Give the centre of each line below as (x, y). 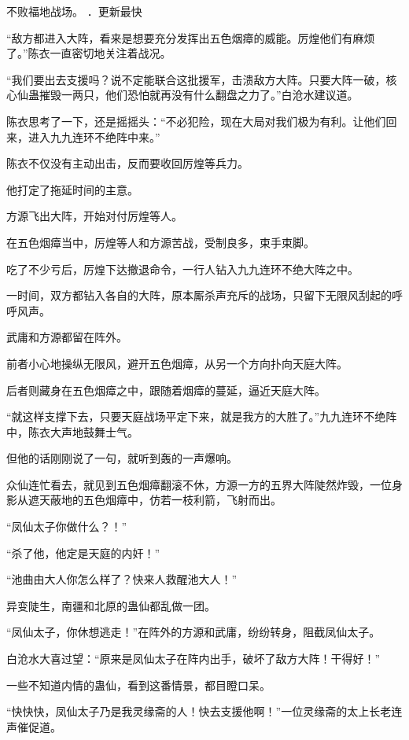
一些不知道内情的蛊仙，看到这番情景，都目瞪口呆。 (138, 685)
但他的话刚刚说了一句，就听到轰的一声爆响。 (122, 458)
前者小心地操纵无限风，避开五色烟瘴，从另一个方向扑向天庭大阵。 (177, 363)
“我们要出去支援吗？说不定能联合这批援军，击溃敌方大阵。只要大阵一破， (196, 79)
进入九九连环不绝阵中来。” (94, 136)
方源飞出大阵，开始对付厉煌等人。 (94, 216)
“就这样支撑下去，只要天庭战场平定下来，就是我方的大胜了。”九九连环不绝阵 (202, 416)
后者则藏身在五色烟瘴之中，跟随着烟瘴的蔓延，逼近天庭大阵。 (166, 390)
